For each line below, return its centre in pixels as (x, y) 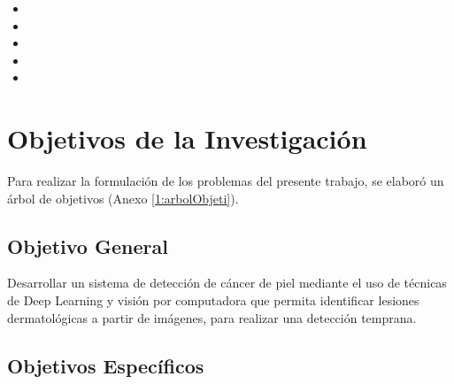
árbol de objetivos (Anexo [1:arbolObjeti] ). (123, 198)
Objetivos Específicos (106, 365)
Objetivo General (88, 246)
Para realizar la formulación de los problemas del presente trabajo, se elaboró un (226, 181)
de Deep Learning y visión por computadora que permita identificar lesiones (213, 300)
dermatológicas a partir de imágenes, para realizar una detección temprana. (212, 317)
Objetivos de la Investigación (187, 138)
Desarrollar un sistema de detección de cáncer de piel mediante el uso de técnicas (227, 283)
